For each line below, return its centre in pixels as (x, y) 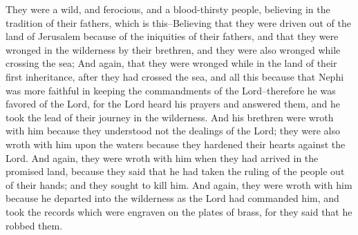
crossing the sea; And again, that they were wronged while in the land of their (171, 63)
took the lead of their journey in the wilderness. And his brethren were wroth (170, 117)
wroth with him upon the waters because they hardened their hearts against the (176, 144)
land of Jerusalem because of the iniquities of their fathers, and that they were (172, 36)
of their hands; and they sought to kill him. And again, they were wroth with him (179, 184)
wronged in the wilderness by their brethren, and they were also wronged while (173, 49)
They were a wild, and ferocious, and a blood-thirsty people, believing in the (168, 9)
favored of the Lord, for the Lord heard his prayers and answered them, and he (173, 104)
